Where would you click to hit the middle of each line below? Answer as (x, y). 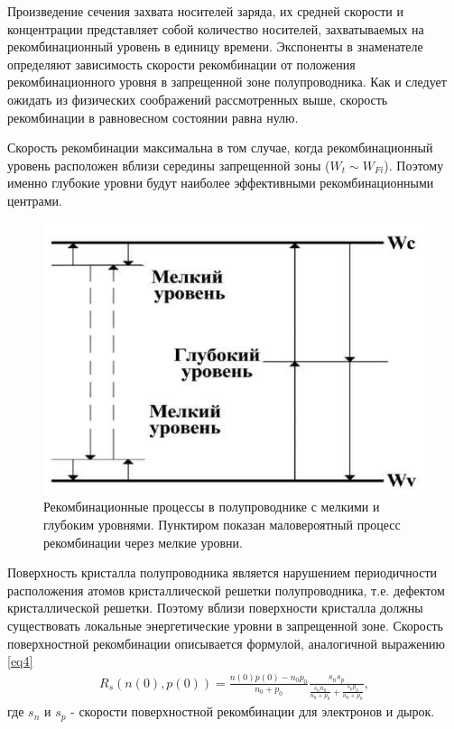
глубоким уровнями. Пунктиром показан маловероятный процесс (222, 525)
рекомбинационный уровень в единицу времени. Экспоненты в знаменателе (215, 46)
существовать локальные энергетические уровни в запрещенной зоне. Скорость (225, 625)
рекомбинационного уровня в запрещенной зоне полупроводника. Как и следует (227, 82)
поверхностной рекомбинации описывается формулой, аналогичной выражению (226, 643)
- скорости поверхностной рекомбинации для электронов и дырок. (253, 711)
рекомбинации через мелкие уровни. (143, 542)
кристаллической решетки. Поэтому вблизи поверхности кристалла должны (215, 608)
